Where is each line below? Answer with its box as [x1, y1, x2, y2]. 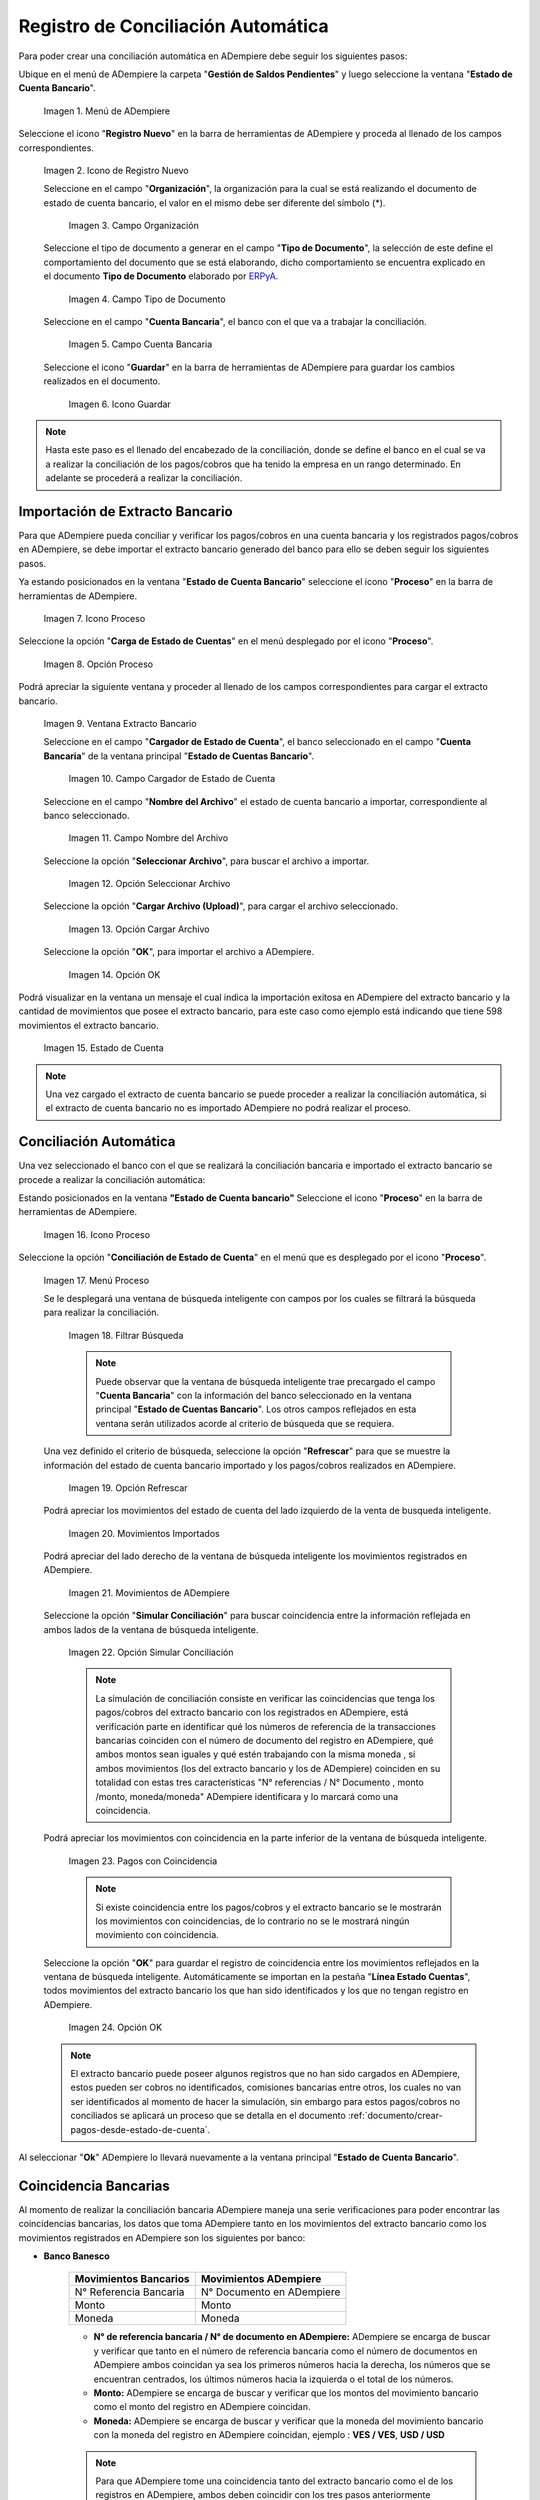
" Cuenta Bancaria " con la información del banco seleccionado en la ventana [95, 1389, 412, 1401]
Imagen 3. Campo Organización [68, 220, 199, 232]
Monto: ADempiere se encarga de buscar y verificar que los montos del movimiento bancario [93, 2387, 479, 2399]
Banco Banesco [43, 2250, 110, 2262]
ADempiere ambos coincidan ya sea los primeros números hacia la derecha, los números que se [93, 2359, 491, 2371]
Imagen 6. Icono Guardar [68, 398, 172, 410]
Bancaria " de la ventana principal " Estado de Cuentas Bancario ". [43, 750, 315, 762]
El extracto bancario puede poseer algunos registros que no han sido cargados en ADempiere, [70, 2068, 460, 2080]
